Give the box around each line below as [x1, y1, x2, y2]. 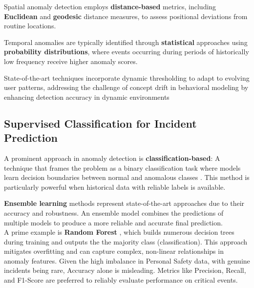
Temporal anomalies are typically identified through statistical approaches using [4, 37, 248, 47]
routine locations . [4, 21, 56, 31]
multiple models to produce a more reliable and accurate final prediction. [4, 217, 223, 227]
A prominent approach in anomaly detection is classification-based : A [4, 153, 220, 163]
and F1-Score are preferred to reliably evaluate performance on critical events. [4, 275, 238, 285]
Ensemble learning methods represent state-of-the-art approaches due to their [4, 198, 245, 208]
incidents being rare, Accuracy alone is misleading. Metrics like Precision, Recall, [4, 265, 246, 275]
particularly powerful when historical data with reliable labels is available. [4, 181, 226, 192]
